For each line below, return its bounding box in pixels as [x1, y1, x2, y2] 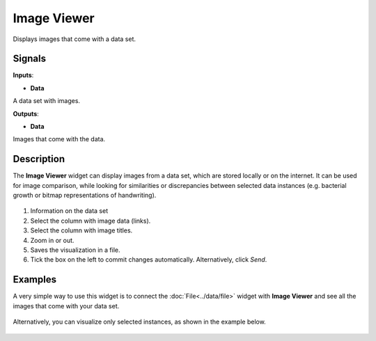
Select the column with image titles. [30, 226, 133, 235]
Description [13, 153, 65, 165]
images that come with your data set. [13, 301, 120, 310]
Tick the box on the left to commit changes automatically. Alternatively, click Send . [30, 255, 267, 264]
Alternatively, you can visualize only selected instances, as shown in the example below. [13, 317, 266, 326]
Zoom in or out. [30, 236, 75, 244]
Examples [13, 273, 57, 285]
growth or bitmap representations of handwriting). [13, 191, 157, 200]
